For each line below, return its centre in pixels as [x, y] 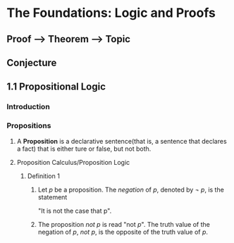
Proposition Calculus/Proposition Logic [73, 162]
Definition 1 [44, 176]
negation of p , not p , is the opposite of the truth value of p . [123, 232]
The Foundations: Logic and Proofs [111, 13]
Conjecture [32, 62]
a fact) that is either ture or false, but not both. [84, 149]
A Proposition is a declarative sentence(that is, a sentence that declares [122, 141]
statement [53, 197]
